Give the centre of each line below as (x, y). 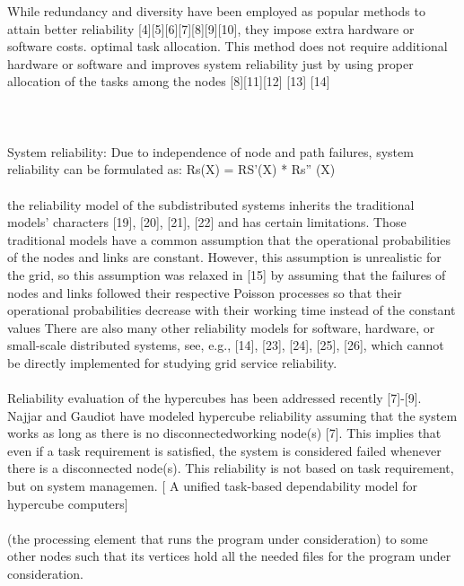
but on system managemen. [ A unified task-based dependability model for (212, 486)
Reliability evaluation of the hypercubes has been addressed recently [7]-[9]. (214, 398)
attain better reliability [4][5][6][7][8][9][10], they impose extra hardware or (211, 28)
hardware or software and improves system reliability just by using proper (210, 63)
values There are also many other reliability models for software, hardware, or (221, 327)
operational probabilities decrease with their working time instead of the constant (232, 310)
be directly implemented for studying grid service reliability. (172, 362)
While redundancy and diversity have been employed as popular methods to (216, 11)
